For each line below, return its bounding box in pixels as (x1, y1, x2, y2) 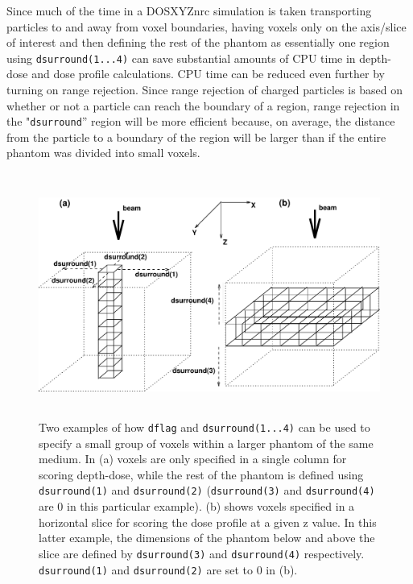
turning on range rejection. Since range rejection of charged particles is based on (6, 81, 403, 98)
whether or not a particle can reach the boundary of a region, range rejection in (6, 97, 400, 114)
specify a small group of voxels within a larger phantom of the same (39, 434, 374, 451)
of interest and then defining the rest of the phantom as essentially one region (6, 34, 390, 51)
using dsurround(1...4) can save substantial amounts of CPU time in (6, 49, 356, 66)
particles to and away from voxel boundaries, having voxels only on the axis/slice (6, 18, 407, 35)
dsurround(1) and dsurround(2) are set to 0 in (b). (39, 561, 298, 578)
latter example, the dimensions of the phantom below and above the (39, 529, 375, 546)
